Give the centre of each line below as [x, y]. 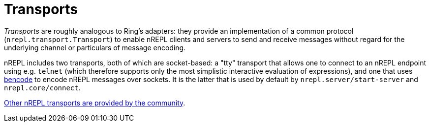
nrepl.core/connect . [42, 87]
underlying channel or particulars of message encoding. [95, 47]
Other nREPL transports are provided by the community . [95, 103]
